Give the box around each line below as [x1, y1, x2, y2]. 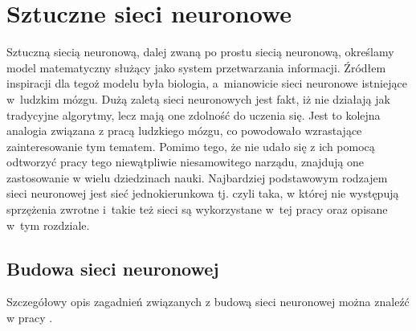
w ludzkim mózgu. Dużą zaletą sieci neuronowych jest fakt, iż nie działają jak [6, 90, 390, 107]
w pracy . [6, 309, 53, 326]
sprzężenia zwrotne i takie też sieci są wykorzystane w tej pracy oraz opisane [6, 201, 388, 218]
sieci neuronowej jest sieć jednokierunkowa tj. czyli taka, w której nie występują [6, 185, 399, 202]
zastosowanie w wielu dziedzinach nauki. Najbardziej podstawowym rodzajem [6, 169, 388, 186]
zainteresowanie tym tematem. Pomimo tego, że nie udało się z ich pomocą [6, 137, 375, 154]
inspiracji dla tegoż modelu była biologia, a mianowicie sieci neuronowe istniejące [6, 75, 407, 92]
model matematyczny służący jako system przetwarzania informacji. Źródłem [6, 59, 386, 76]
